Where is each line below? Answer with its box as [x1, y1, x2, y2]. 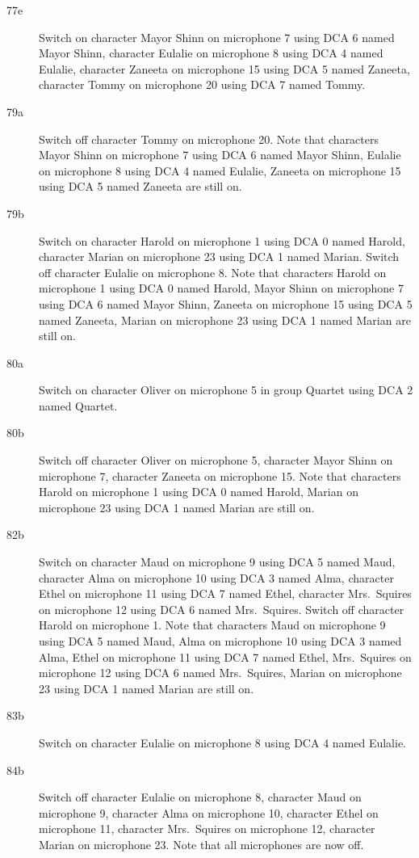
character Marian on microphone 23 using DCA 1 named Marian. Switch [39, 248, 400, 265]
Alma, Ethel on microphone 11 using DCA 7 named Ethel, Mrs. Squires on [39, 648, 412, 665]
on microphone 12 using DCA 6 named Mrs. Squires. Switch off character [39, 600, 404, 617]
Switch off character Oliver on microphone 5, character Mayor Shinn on [39, 452, 393, 469]
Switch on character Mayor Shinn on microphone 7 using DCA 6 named [39, 28, 395, 45]
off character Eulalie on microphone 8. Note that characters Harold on [39, 263, 387, 280]
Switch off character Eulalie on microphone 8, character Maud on [39, 789, 362, 805]
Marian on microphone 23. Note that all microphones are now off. [39, 835, 364, 852]
